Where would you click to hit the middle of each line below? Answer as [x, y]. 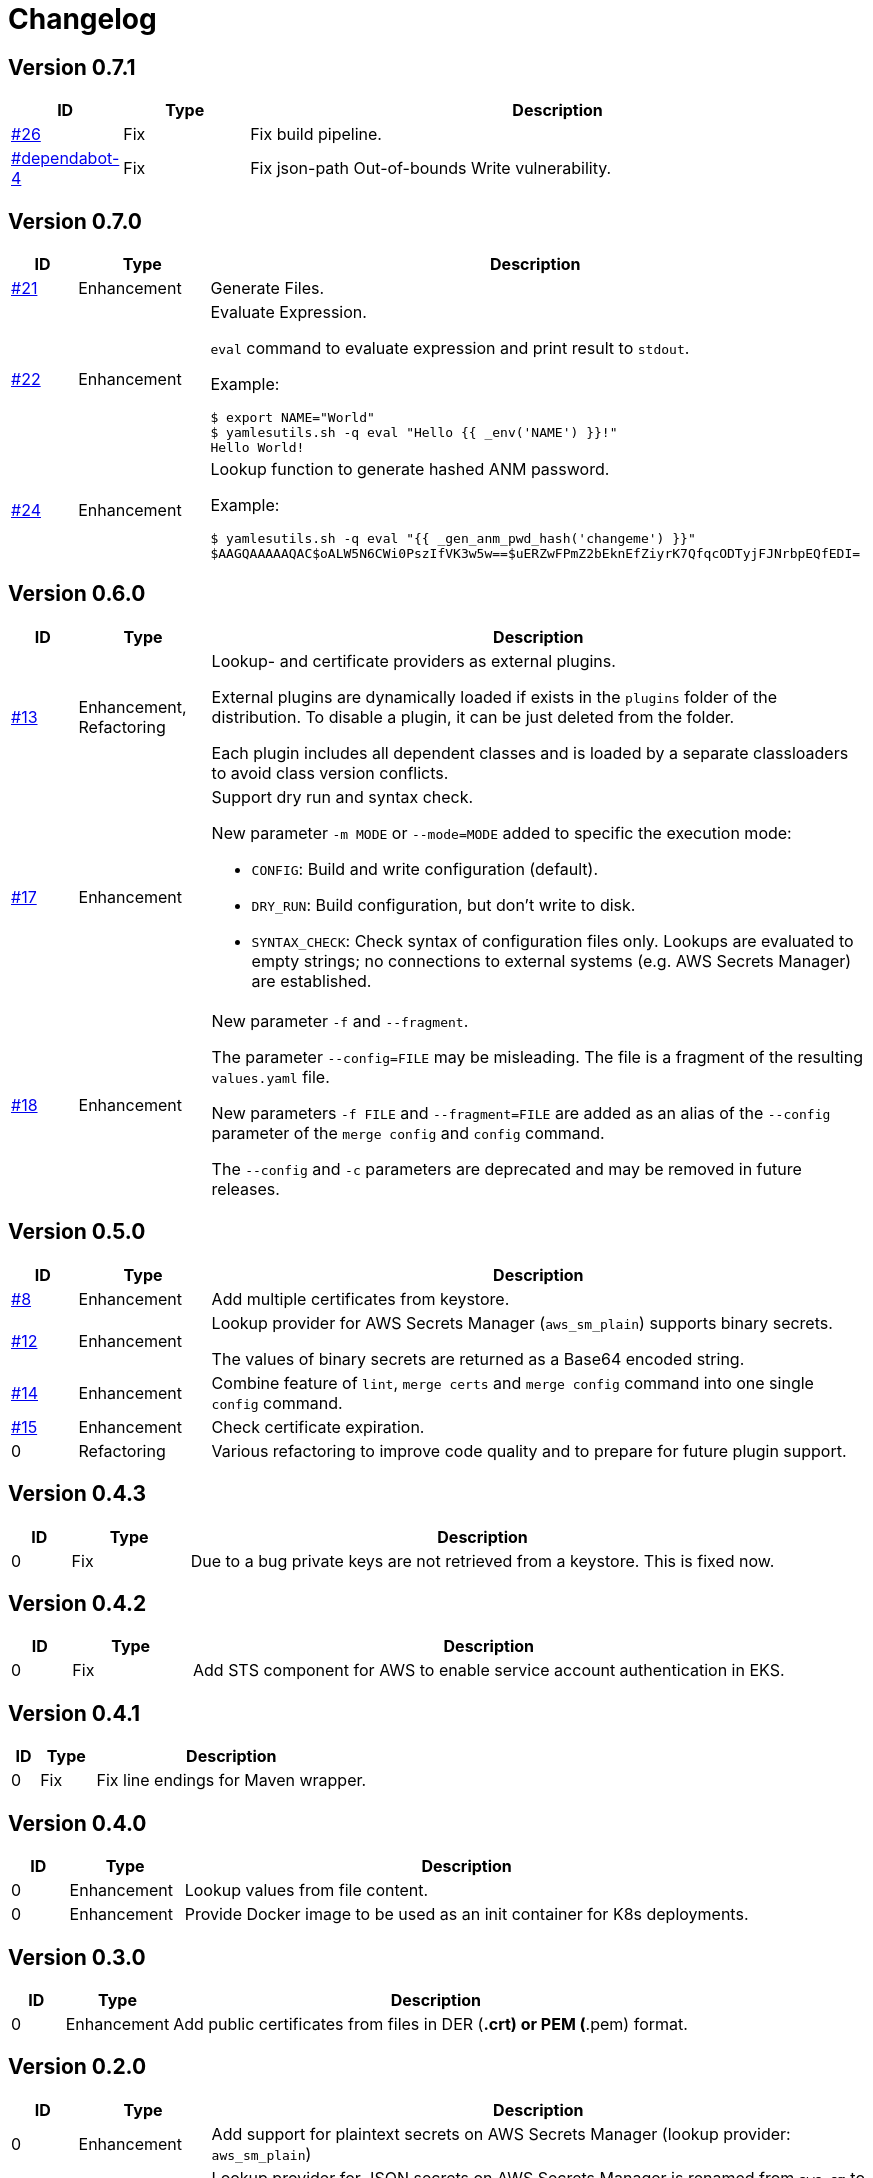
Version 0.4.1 [74, 1713]
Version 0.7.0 [75, 221]
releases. [245, 1188]
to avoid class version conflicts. [330, 772]
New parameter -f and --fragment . [340, 1020]
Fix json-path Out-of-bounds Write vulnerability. [431, 168]
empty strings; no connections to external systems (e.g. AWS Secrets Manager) [551, 960]
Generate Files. [267, 288]
